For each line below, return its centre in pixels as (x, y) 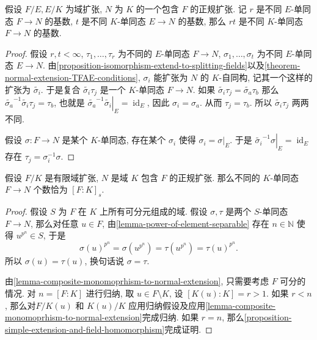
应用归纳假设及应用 (167, 305)
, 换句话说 (104, 260)
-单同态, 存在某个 (132, 140)
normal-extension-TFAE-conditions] (71, 77)
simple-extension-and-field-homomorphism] (85, 329)
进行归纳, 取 (110, 293)
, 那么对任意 (55, 223)
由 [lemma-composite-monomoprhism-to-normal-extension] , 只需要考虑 (137, 281)
